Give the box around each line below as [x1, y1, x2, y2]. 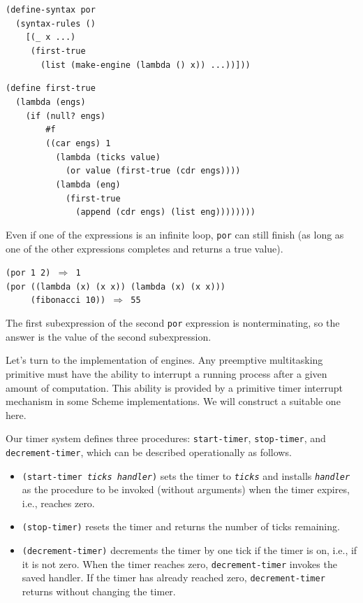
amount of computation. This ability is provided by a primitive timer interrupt [6, 380, 343, 395]
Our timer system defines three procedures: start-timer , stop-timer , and [6, 431, 326, 446]
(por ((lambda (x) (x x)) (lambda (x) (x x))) [6, 281, 225, 292]
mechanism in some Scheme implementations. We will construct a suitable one [6, 394, 341, 409]
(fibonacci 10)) [30, 295, 106, 306]
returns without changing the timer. [22, 584, 176, 599]
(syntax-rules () [15, 18, 96, 29]
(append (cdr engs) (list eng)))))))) [75, 207, 255, 218]
